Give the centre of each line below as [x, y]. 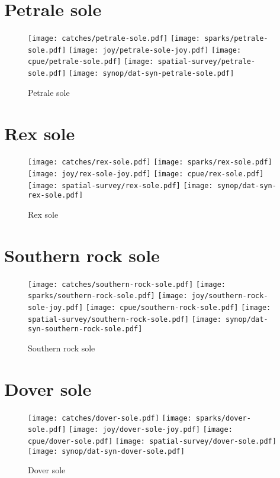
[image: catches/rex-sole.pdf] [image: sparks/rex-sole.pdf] [150, 162]
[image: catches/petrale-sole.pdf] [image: [114, 39]
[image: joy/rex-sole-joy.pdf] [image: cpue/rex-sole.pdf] [146, 174]
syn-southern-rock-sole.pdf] [85, 329]
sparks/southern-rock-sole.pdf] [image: [108, 296]
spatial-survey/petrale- [207, 62]
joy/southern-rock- [230, 296]
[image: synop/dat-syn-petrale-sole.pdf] [152, 74]
